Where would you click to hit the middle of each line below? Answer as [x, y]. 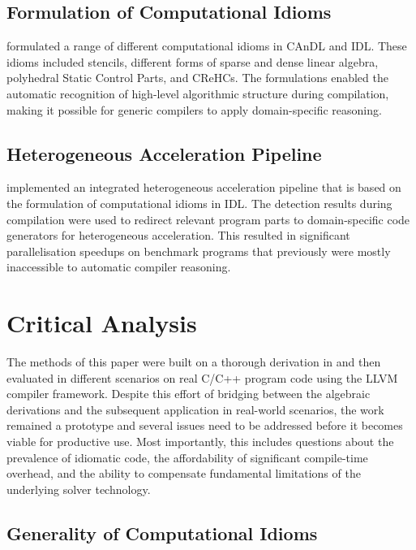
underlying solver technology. [79, 489]
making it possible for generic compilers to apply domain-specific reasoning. [194, 109]
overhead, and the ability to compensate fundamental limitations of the [184, 473]
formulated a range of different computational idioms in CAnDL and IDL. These [207, 46]
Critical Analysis [102, 323]
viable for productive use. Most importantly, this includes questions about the [200, 442]
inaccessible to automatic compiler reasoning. [119, 267]
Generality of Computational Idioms [162, 533]
